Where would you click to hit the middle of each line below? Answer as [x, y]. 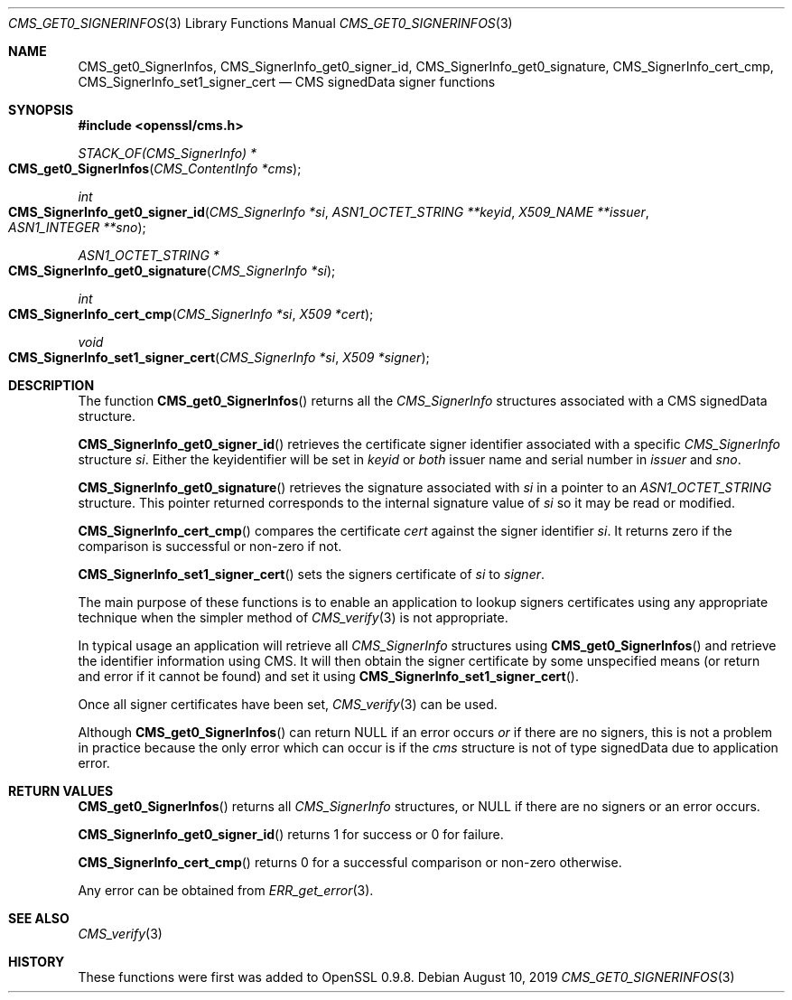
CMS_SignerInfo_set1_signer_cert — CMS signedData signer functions [287, 82]
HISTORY [37, 962]
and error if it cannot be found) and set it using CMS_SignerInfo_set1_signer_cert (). [328, 676]
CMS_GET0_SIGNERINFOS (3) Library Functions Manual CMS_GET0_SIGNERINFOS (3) [261, 23]
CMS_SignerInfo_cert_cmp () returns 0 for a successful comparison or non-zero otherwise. [350, 862]
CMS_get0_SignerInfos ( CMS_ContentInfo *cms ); [155, 168]
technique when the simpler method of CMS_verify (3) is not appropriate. [293, 617]
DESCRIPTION [51, 385]
